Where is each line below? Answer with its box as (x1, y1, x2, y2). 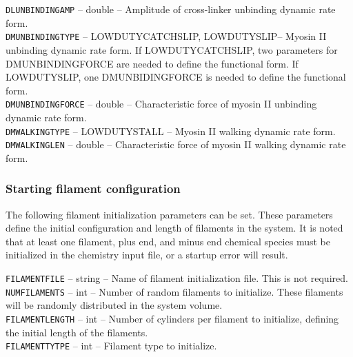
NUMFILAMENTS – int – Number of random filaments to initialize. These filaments (6, 284, 343, 298)
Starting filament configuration (6, 180, 181, 197)
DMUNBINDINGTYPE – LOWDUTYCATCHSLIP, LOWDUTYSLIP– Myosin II (6, 29, 327, 43)
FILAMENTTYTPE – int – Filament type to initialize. (6, 338, 217, 353)
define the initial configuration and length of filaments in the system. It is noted (6, 221, 343, 235)
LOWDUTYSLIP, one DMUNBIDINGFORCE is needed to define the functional (6, 70, 346, 84)
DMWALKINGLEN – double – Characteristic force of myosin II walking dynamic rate (6, 137, 346, 152)
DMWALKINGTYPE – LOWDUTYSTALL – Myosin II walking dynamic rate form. (6, 123, 336, 138)
